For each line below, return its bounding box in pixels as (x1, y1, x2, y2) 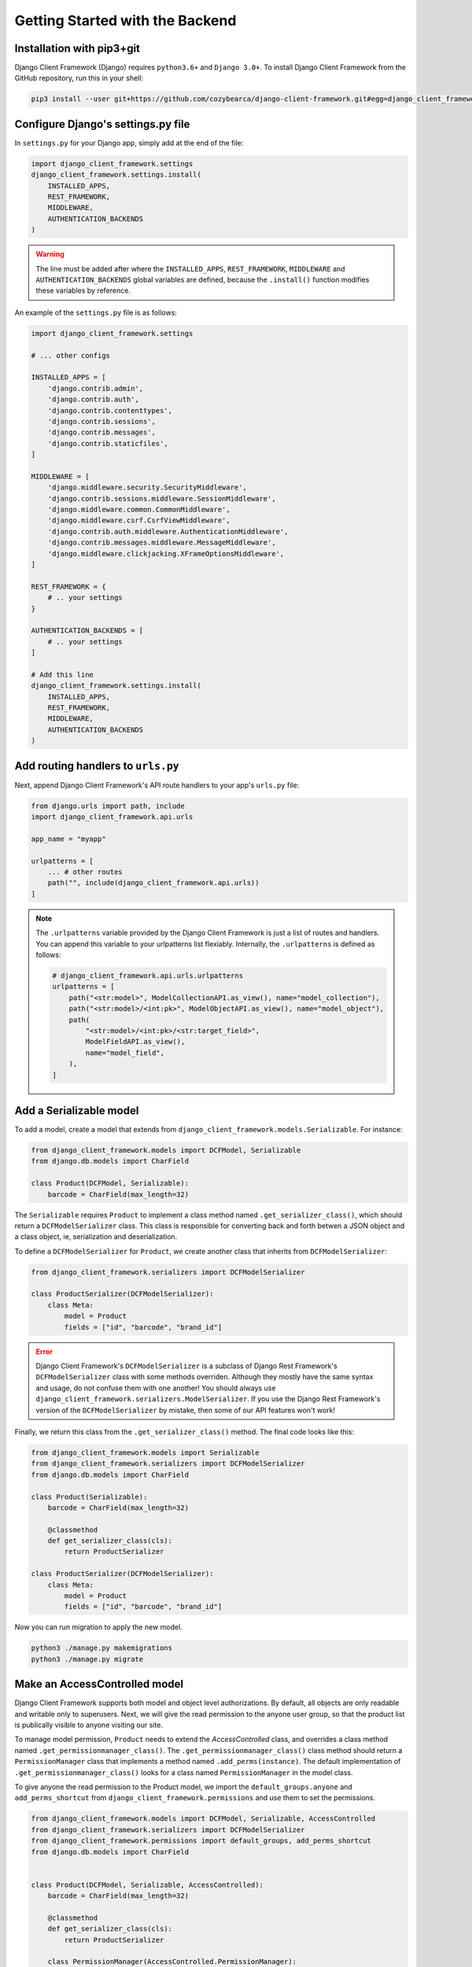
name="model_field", (85, 1048, 165, 1057)
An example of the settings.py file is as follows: (14, 308, 177, 317)
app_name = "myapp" (31, 834, 106, 843)
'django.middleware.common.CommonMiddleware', (47, 505, 231, 515)
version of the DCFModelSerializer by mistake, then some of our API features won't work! (35, 1405, 336, 1415)
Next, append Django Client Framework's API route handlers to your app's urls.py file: (14, 780, 300, 790)
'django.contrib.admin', (47, 384, 144, 393)
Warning (35, 249, 65, 259)
